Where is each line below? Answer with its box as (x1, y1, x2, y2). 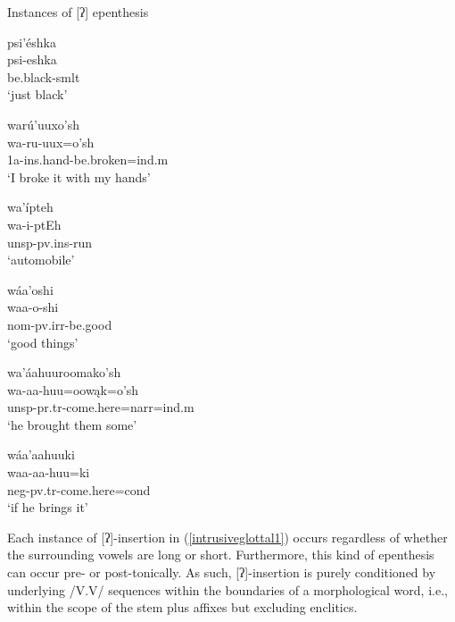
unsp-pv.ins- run (7, 232, 93, 251)
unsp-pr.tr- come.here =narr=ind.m (7, 398, 194, 416)
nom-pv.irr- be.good (7, 315, 112, 333)
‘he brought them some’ (7, 415, 137, 433)
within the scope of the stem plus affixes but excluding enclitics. (7, 598, 358, 617)
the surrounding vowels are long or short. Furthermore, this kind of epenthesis (7, 545, 434, 564)
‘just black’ (7, 85, 68, 104)
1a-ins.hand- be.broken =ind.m (7, 150, 169, 169)
